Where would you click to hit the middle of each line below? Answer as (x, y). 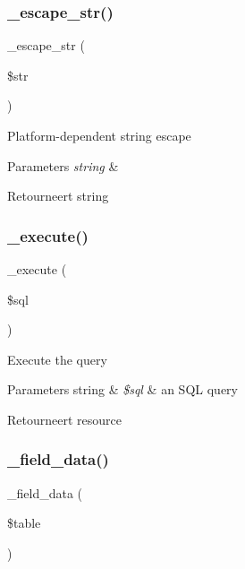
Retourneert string (58, 196)
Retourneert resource (64, 419)
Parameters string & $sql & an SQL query (122, 389)
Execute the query (57, 359)
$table (24, 523)
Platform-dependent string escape (99, 135)
